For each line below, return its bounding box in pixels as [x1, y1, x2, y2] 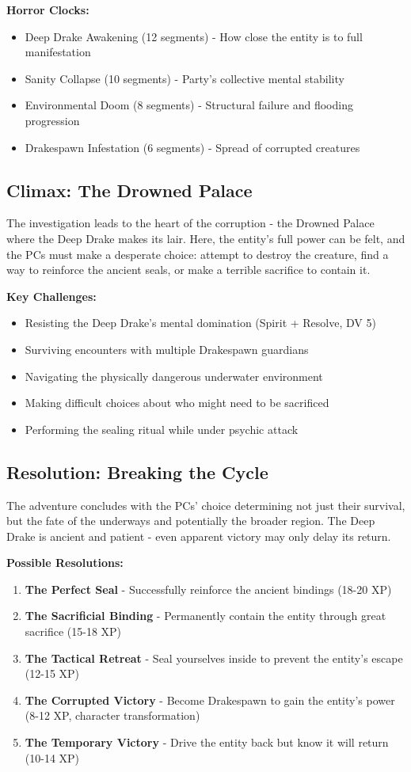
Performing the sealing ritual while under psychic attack [25, 420, 299, 437]
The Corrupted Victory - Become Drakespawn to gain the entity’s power [25, 691, 395, 708]
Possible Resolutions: [6, 554, 124, 571]
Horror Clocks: [6, 2, 89, 17]
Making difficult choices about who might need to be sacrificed [25, 394, 329, 411]
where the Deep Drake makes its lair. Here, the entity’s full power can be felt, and [6, 230, 405, 246]
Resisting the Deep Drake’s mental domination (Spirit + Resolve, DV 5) [25, 314, 376, 331]
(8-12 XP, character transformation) [25, 707, 200, 724]
